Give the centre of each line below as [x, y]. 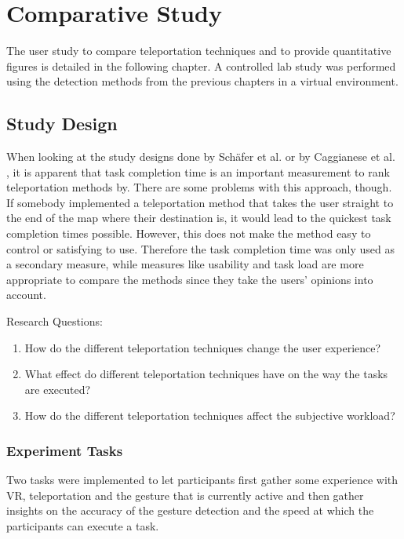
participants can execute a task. [83, 526]
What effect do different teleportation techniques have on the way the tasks [206, 374]
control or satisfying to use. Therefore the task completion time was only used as [200, 248]
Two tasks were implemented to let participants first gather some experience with [202, 480]
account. [26, 295]
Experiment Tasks [65, 450]
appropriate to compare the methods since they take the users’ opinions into [190, 279]
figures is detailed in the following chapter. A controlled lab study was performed [201, 66]
